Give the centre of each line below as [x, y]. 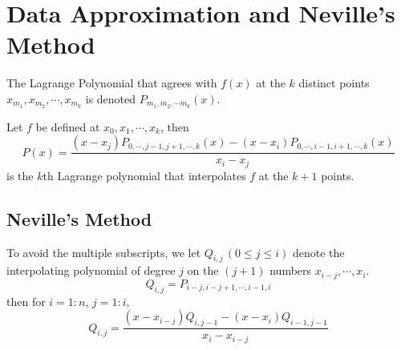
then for [26, 301]
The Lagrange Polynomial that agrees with [112, 83]
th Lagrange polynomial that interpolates [144, 175]
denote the [318, 252]
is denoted [111, 98]
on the [203, 270]
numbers [291, 270]
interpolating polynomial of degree [91, 270]
